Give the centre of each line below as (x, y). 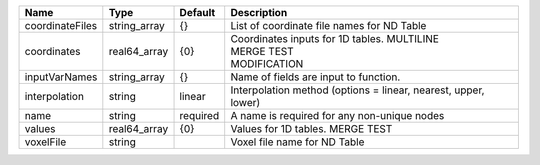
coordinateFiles (61, 25)
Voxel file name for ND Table (297, 142)
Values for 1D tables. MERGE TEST (311, 128)
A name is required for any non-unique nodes (337, 115)
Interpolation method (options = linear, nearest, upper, (357, 90)
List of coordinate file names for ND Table (328, 25)
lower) (245, 102)
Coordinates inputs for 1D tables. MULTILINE (335, 38)
